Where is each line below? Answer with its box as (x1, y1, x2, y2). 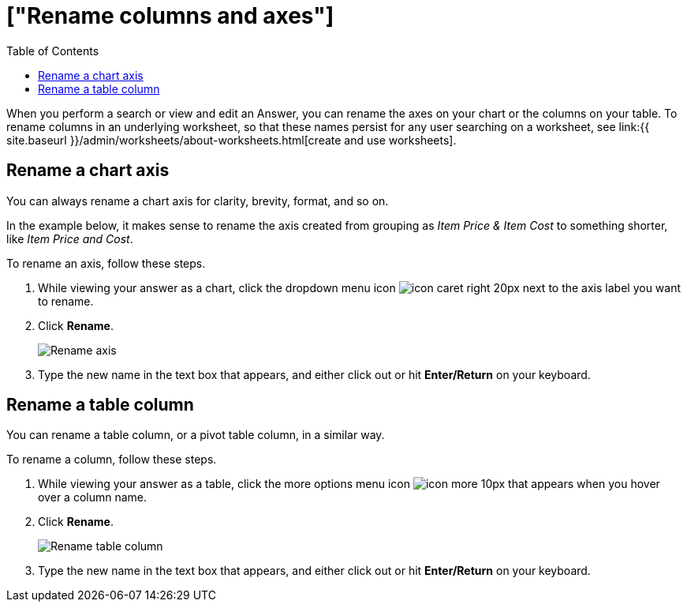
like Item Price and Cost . (6, 231, 133, 246)
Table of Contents (6, 43, 99, 58)
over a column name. (38, 490, 147, 505)
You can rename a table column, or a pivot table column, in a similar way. (6, 428, 385, 442)
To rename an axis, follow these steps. (6, 256, 206, 270)
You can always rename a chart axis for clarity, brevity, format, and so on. (6, 193, 389, 208)
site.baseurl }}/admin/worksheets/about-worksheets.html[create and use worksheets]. (6, 133, 457, 147)
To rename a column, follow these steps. (6, 452, 217, 467)
